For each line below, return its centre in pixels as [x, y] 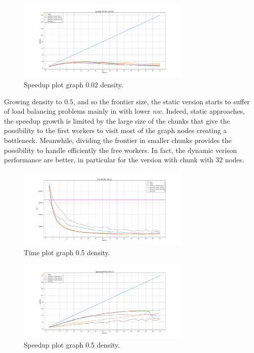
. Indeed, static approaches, [203, 111]
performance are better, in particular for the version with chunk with [109, 160]
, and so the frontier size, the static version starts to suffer [161, 101]
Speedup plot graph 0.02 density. [74, 85]
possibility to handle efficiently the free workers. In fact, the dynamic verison [121, 150]
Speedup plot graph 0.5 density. [72, 345]
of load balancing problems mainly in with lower [77, 111]
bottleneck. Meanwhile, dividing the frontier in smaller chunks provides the [118, 140]
